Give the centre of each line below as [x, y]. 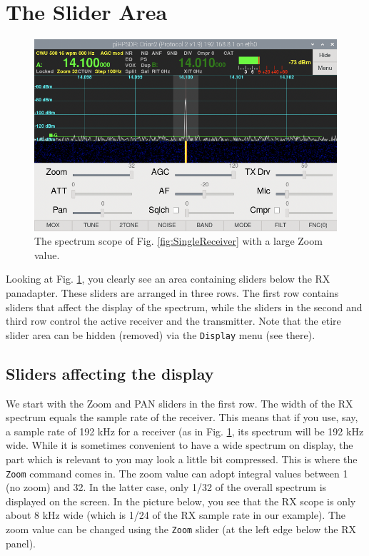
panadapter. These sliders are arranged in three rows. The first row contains [172, 293]
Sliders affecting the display [110, 373]
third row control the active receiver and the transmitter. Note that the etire [173, 321]
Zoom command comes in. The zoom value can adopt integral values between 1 [177, 473]
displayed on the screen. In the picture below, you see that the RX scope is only [181, 501]
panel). [21, 543]
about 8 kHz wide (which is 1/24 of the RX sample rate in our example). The [176, 515]
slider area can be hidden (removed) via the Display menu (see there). [161, 334]
